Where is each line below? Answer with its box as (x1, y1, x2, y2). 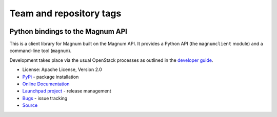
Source (22, 102, 38, 108)
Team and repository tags (9, 8, 122, 19)
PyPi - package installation (22, 74, 79, 80)
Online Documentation (22, 81, 70, 87)
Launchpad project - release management (22, 88, 111, 94)
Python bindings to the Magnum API (9, 27, 128, 36)
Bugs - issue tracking (22, 95, 68, 101)
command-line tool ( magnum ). (9, 48, 72, 54)
